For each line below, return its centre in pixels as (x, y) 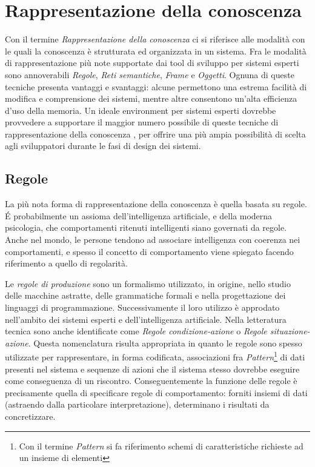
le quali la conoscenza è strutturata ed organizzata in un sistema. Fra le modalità (156, 51)
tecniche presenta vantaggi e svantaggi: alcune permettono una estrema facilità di (156, 86)
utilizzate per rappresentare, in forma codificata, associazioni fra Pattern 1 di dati (155, 356)
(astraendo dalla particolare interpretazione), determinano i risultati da (137, 404)
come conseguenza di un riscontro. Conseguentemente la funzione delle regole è (151, 381)
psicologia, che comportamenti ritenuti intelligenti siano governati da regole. (146, 227)
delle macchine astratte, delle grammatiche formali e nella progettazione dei (145, 295)
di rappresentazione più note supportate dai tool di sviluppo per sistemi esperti (152, 63)
